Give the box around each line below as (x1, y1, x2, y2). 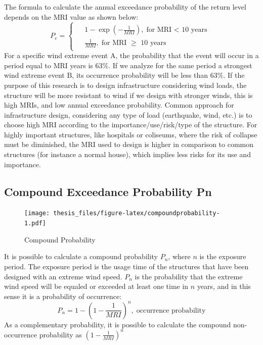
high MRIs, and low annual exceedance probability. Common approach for (4, 100, 234, 110)
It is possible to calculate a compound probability (4, 251, 158, 262)
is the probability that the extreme (135, 271, 243, 281)
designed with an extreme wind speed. (4, 271, 122, 281)
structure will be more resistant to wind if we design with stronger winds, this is (4, 89, 253, 100)
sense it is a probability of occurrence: (4, 290, 122, 301)
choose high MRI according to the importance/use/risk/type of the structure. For (4, 119, 257, 130)
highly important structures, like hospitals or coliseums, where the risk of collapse (4, 129, 257, 139)
